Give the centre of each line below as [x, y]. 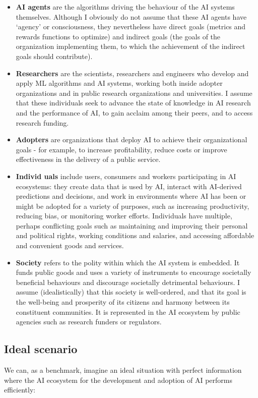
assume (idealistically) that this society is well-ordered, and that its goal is [131, 292]
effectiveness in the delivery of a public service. [88, 159]
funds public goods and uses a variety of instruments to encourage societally [134, 272]
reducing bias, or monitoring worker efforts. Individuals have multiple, [124, 216]
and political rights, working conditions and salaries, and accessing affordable [135, 235]
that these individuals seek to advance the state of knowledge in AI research [133, 103]
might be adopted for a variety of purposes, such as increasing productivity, [133, 206]
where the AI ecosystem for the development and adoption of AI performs [118, 380]
